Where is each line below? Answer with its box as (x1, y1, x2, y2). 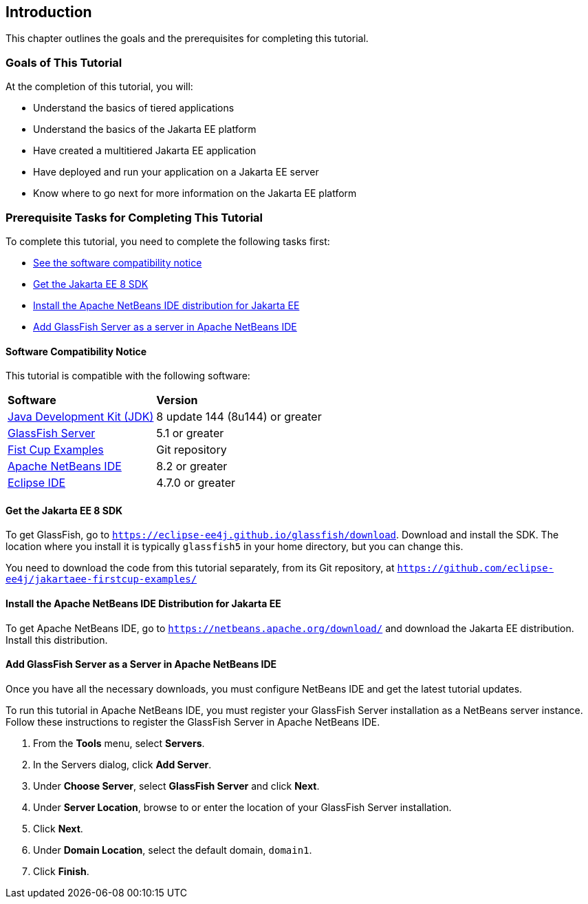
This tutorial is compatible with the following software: (6, 370, 250, 382)
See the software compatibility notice (33, 256, 202, 269)
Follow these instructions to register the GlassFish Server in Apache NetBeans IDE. (6, 715, 380, 728)
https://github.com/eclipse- (397, 563, 554, 574)
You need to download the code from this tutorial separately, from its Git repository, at (6, 562, 395, 574)
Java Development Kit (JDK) (8, 410, 154, 424)
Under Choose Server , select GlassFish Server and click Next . (33, 779, 320, 792)
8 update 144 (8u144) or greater (156, 410, 322, 424)
